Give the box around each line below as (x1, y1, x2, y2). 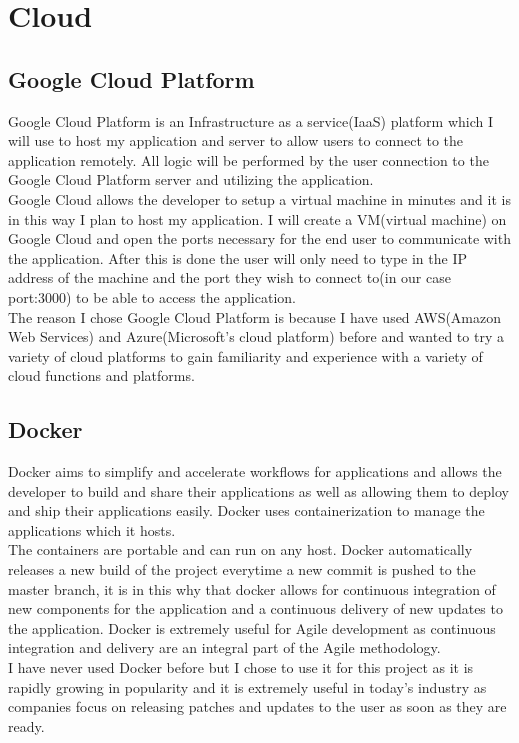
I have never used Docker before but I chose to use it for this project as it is (8, 657, 474, 678)
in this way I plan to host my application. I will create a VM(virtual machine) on (8, 208, 507, 229)
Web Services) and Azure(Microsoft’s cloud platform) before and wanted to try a (8, 326, 504, 347)
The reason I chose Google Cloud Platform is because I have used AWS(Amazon (8, 306, 502, 327)
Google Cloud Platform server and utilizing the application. (8, 169, 374, 190)
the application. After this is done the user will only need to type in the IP (8, 247, 468, 268)
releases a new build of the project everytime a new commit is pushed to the (8, 559, 476, 580)
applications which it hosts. (8, 519, 176, 540)
